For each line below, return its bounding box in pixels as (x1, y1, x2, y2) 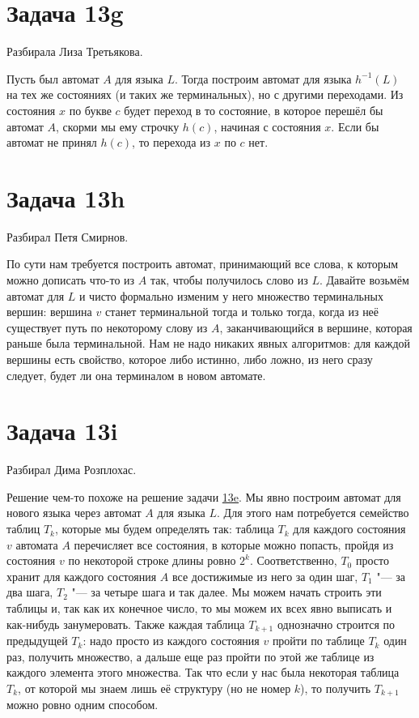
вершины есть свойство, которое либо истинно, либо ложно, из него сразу (6, 350, 373, 367)
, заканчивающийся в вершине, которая (219, 318, 413, 335)
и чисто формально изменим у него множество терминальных (78, 287, 383, 304)
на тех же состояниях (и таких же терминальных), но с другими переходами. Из (6, 86, 404, 103)
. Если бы (331, 118, 379, 135)
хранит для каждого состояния (6, 567, 157, 584)
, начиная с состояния (214, 118, 321, 135)
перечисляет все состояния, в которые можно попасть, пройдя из (74, 536, 394, 553)
